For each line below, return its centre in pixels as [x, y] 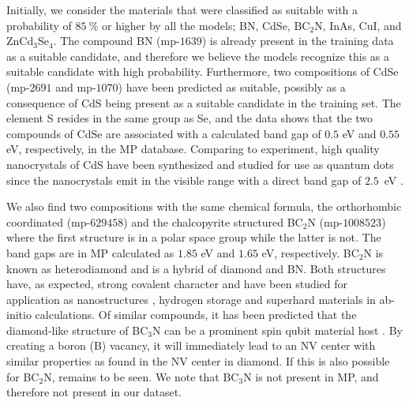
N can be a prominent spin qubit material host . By [277, 330]
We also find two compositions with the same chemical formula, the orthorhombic [204, 206]
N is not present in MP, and [311, 376]
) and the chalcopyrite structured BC [213, 221]
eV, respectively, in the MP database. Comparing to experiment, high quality [193, 149]
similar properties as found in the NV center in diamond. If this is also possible [198, 361]
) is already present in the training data [298, 41]
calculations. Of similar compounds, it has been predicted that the [196, 315]
